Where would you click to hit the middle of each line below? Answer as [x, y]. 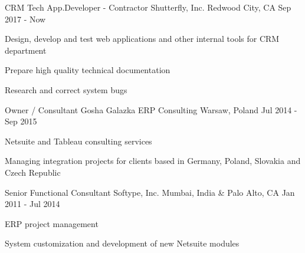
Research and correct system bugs [66, 89]
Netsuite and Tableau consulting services [78, 141]
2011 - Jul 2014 [32, 204]
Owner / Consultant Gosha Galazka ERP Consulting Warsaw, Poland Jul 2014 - [151, 109]
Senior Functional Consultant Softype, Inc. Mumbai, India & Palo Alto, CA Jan [150, 192]
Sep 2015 [21, 121]
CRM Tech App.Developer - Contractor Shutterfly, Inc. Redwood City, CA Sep [148, 7]
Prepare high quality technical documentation [88, 70]
